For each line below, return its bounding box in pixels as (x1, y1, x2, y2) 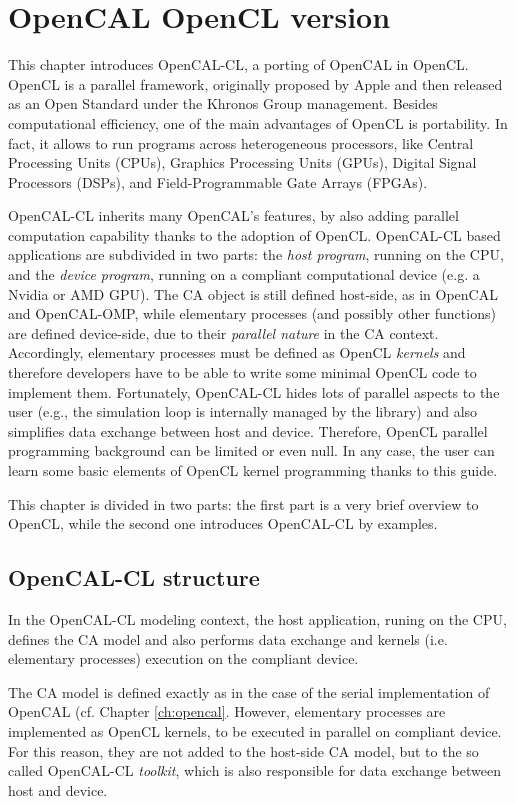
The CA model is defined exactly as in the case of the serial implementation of (8, 681, 490, 702)
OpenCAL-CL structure (8, 562, 260, 593)
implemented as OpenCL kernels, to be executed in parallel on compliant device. (8, 720, 502, 741)
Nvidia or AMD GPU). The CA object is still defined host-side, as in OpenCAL (8, 283, 498, 304)
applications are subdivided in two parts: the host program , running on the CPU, (8, 244, 504, 265)
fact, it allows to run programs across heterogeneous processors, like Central (8, 132, 474, 153)
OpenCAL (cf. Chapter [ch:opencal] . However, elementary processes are (8, 701, 446, 722)
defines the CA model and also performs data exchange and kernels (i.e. (8, 628, 448, 649)
